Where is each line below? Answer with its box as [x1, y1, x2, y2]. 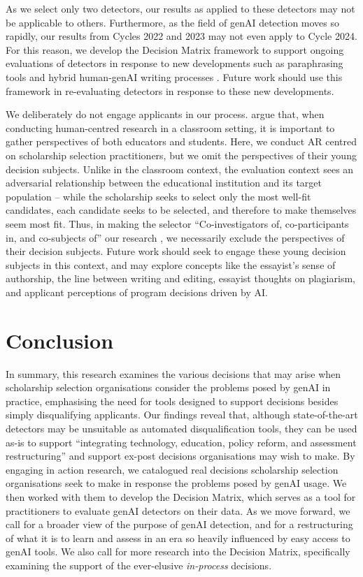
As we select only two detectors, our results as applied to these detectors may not [6, 1, 355, 15]
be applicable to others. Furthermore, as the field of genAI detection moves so [6, 15, 340, 29]
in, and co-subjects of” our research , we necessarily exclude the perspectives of [6, 230, 345, 244]
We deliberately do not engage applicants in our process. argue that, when [6, 107, 325, 122]
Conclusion [6, 326, 114, 354]
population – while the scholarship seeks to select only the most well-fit [6, 189, 311, 203]
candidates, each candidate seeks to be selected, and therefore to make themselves [6, 203, 357, 217]
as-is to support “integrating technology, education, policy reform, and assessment [6, 434, 357, 449]
